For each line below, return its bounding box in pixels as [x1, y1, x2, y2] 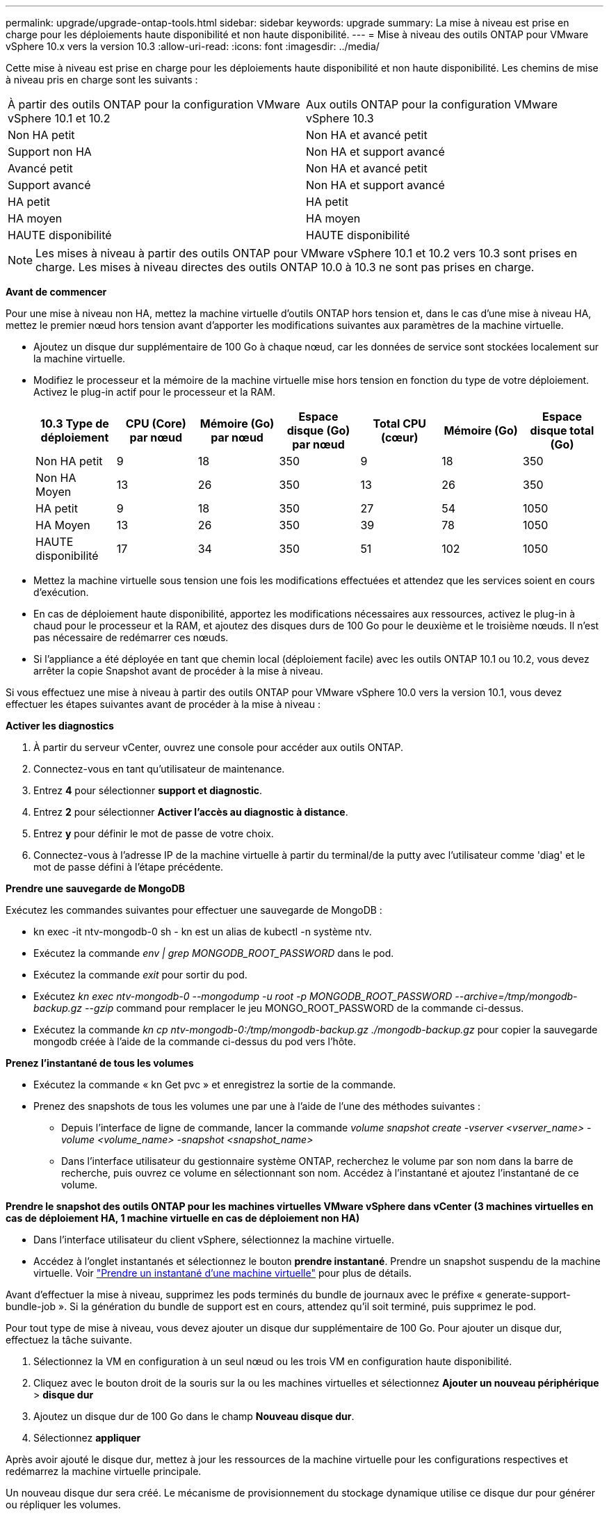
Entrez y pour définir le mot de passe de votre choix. [33, 828, 274, 839]
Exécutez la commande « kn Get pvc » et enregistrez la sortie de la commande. [33, 1079, 396, 1090]
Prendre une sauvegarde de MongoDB [6, 882, 186, 894]
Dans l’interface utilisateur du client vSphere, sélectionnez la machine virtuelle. [33, 1234, 394, 1245]
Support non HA [8, 145, 92, 159]
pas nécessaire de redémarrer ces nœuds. [33, 631, 229, 643]
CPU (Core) [125, 417, 186, 430]
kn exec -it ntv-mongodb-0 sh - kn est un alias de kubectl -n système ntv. [33, 926, 372, 937]
